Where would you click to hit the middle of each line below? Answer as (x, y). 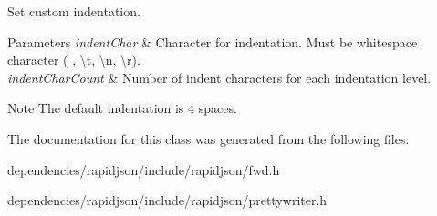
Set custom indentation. (74, 11)
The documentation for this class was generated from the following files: (208, 138)
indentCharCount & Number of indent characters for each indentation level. (219, 77)
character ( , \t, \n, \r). (74, 60)
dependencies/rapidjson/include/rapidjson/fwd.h (144, 169)
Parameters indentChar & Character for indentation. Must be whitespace (213, 41)
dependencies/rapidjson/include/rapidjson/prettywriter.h (167, 200)
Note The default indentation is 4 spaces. (122, 108)
